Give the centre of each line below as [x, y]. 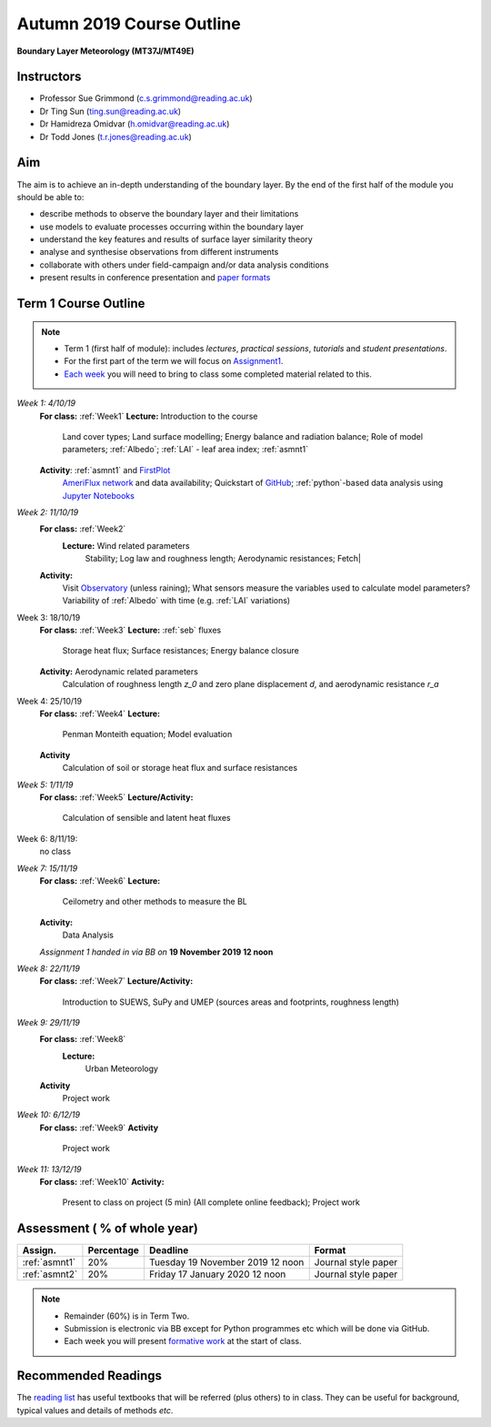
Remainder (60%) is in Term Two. [127, 1316]
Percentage [114, 1250]
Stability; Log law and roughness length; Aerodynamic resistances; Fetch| [223, 559]
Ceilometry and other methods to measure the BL [155, 902]
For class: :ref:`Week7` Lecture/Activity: [116, 981]
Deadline [169, 1250]
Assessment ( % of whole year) [108, 1229]
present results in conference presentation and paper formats [155, 278]
